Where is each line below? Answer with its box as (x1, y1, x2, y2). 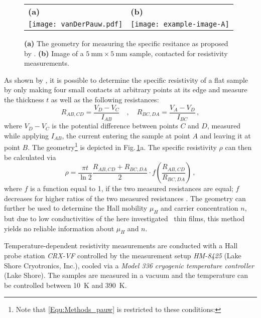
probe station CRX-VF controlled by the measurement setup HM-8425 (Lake (4, 250, 241, 261)
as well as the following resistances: (51, 94, 159, 104)
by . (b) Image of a (24, 48, 84, 58)
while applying (4, 130, 49, 140)
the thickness (4, 94, 44, 104)
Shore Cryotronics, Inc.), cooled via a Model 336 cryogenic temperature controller (4, 260, 254, 270)
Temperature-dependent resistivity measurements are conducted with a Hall (4, 240, 238, 251)
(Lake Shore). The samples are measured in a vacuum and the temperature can (4, 270, 248, 280)
